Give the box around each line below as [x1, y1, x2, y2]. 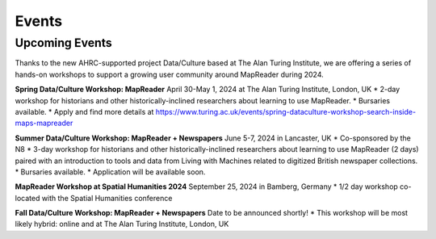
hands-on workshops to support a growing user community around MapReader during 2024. [15, 69, 324, 79]
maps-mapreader [15, 118, 73, 128]
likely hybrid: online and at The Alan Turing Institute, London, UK [15, 219, 229, 229]
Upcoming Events [15, 36, 112, 50]
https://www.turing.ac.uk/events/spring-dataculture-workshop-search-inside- [155, 107, 416, 116]
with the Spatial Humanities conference [41, 193, 173, 203]
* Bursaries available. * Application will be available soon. [15, 166, 206, 177]
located [15, 193, 40, 203]
